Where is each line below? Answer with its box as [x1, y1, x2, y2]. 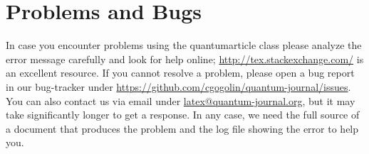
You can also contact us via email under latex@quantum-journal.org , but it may [6, 93, 355, 108]
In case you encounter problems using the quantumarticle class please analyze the [6, 38, 362, 53]
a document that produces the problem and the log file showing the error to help [6, 121, 359, 136]
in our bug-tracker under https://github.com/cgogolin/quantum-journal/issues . [6, 79, 351, 94]
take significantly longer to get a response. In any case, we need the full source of [6, 107, 360, 122]
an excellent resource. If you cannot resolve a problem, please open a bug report [6, 65, 355, 80]
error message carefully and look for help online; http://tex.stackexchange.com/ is [6, 51, 364, 66]
